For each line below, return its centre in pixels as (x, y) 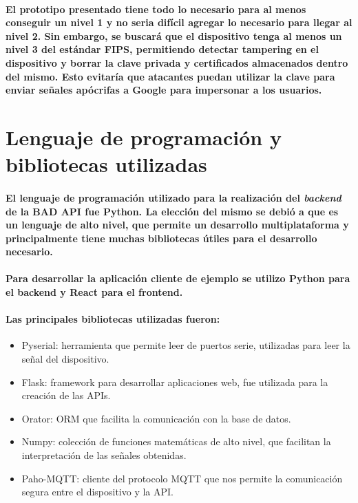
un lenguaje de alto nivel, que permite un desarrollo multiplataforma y (177, 225)
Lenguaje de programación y (144, 137)
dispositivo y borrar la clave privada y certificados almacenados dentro (177, 62)
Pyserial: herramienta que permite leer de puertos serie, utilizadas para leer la (186, 345)
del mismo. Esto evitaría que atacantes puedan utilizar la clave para (170, 76)
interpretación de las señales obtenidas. (104, 455)
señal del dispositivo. (65, 359)
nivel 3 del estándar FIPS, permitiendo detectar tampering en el (162, 49)
